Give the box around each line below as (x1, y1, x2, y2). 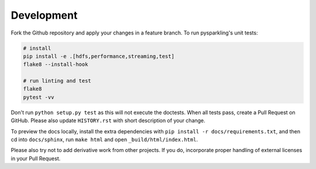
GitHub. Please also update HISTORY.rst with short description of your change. (11, 117, 206, 124)
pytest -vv (23, 94, 54, 101)
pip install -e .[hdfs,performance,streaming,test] (23, 53, 175, 60)
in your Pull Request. (11, 155, 61, 162)
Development (11, 9, 78, 22)
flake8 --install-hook (23, 61, 88, 68)
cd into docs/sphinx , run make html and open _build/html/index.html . (11, 136, 198, 143)
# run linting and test (23, 78, 92, 84)
